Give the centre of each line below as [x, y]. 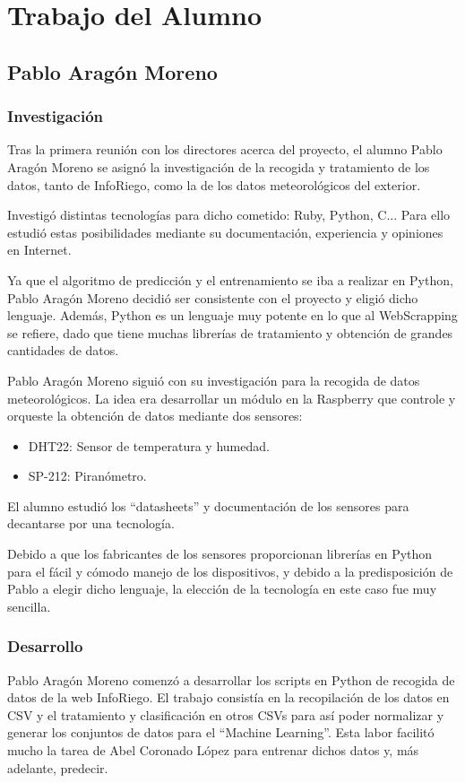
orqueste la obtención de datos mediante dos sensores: [155, 416]
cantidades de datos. [63, 350]
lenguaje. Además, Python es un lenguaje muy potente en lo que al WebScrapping [232, 315]
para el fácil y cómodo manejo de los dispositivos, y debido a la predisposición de [230, 571]
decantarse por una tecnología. [91, 523]
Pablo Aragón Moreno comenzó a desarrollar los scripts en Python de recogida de [231, 679]
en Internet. [39, 250]
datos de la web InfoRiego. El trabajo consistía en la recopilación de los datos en [228, 697]
